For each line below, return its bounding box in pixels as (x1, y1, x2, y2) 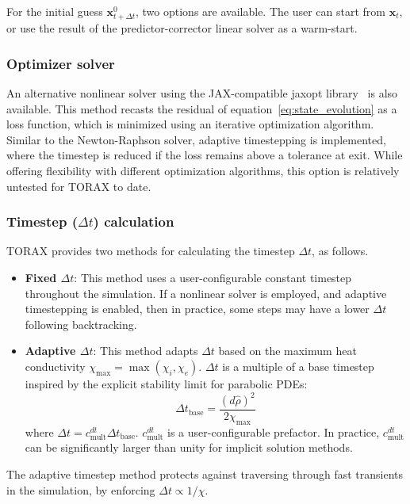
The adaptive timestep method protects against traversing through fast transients (6, 466, 404, 483)
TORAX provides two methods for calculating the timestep (6, 242, 295, 259)
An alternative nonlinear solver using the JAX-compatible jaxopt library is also (6, 84, 398, 101)
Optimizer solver (6, 53, 115, 73)
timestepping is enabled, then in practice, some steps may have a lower (25, 300, 370, 317)
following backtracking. (25, 315, 137, 332)
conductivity (25, 357, 86, 374)
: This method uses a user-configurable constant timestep (74, 269, 352, 285)
